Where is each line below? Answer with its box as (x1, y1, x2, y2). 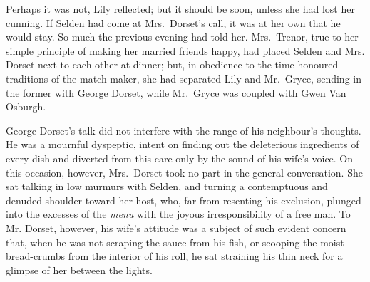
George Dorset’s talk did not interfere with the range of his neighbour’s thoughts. (6, 122, 361, 137)
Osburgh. (6, 99, 46, 114)
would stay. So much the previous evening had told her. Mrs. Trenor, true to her (6, 29, 359, 44)
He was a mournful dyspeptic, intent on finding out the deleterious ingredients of (6, 137, 359, 152)
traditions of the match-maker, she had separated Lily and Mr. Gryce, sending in (6, 70, 361, 85)
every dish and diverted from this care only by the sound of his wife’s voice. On (6, 150, 354, 165)
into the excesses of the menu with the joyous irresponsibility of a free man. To (6, 207, 351, 221)
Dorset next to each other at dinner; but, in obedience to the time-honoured (6, 57, 339, 72)
